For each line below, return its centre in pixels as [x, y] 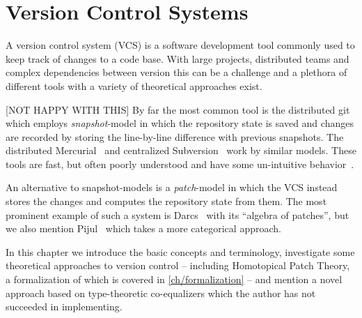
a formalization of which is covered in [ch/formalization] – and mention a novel [174, 279]
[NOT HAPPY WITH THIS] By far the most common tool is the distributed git [178, 109]
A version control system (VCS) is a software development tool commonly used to [180, 45]
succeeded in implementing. [64, 306]
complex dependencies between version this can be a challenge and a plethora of [176, 72]
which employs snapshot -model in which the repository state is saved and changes [180, 123]
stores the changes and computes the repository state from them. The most [166, 201]
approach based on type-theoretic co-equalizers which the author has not [161, 293]
